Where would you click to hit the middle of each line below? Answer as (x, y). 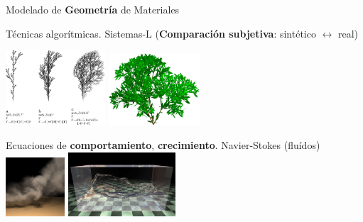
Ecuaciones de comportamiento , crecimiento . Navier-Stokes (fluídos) (163, 145)
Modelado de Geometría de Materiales (93, 9)
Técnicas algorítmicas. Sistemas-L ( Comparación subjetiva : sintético (161, 33)
